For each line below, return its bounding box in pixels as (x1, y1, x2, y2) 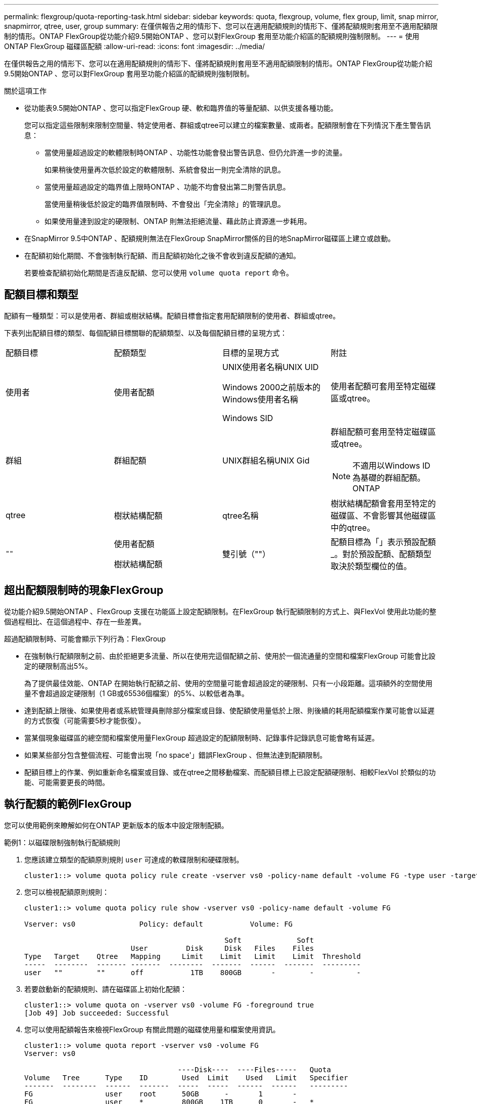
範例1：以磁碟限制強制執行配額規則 (4, 838, 120, 847)
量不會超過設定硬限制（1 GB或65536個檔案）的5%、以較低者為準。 (24, 688, 249, 698)
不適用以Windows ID (352, 460, 431, 471)
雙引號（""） (222, 548, 270, 559)
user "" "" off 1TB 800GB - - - (24, 968, 361, 977)
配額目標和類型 (4, 288, 78, 301)
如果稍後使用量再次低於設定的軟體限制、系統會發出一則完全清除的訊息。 (44, 165, 285, 174)
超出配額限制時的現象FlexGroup (4, 584, 164, 597)
